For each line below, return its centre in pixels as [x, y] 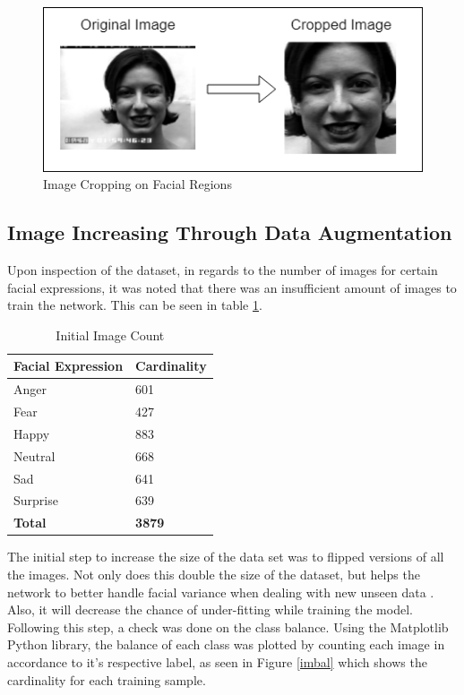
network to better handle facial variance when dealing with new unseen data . [221, 592]
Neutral [34, 455]
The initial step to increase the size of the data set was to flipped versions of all [226, 557]
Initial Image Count [110, 335]
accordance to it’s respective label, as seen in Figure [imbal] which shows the [217, 661]
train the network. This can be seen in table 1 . [135, 305]
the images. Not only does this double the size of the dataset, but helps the [214, 574]
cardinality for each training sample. [107, 679]
